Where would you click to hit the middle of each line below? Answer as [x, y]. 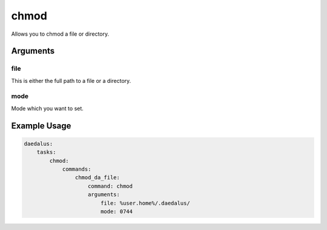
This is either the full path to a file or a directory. [71, 80]
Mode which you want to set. [48, 108]
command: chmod [111, 186]
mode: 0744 [117, 211]
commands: [77, 169]
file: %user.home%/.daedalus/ [145, 203]
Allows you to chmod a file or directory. [60, 34]
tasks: [46, 152]
